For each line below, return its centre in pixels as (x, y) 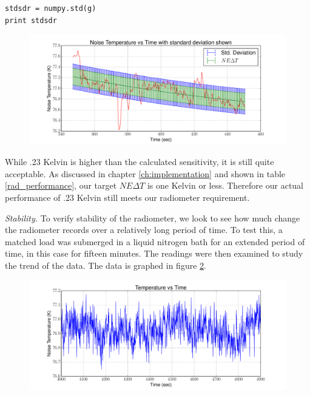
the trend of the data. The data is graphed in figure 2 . (106, 265)
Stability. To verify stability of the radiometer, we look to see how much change (153, 218)
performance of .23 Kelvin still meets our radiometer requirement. (127, 197)
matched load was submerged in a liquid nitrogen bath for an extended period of (155, 241)
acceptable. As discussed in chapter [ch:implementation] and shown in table (145, 173)
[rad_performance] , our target (61, 185)
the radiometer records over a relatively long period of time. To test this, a (144, 230)
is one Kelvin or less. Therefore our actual (225, 185)
